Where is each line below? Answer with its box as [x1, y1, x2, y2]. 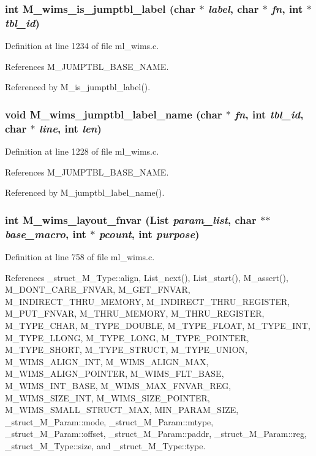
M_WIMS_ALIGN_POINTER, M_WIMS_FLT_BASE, [5, 367, 224, 380]
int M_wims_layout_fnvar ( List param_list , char [5, 212, 257, 227]
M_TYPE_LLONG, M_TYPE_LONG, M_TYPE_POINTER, [5, 331, 249, 344]
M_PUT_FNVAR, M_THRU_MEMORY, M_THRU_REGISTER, [5, 307, 265, 320]
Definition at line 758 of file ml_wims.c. [5, 250, 155, 263]
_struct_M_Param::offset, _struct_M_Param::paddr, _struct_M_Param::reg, [5, 427, 307, 440]
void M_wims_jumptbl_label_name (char [5, 106, 222, 122]
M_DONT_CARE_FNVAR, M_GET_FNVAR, [5, 283, 190, 296]
